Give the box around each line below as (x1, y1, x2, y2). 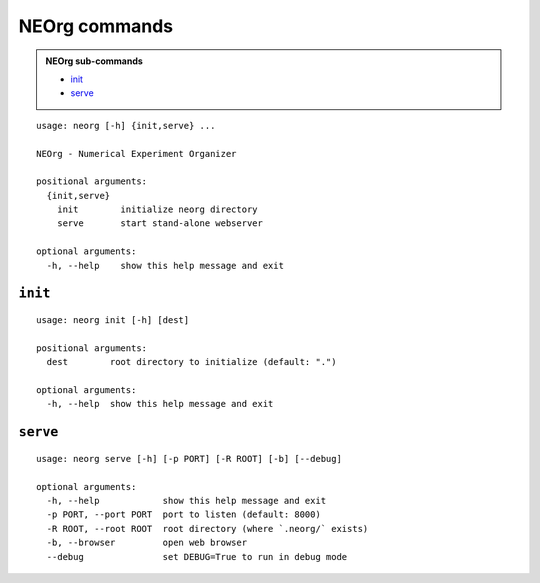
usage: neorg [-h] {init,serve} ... (36, 120, 216, 131)
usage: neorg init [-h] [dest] (36, 315, 190, 326)
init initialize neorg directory (56, 204, 259, 215)
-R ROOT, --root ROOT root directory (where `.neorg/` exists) (46, 523, 369, 534)
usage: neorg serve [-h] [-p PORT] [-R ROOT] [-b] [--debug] (36, 453, 342, 464)
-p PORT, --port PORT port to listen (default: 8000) (46, 509, 322, 520)
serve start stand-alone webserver (56, 218, 264, 229)
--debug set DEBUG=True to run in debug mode (46, 551, 348, 562)
